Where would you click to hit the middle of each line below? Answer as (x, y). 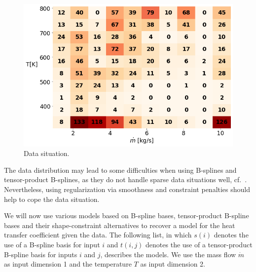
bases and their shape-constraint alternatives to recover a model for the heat (120, 225)
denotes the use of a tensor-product (199, 245)
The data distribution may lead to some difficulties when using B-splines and (120, 170)
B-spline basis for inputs (41, 254)
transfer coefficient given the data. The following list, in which (98, 235)
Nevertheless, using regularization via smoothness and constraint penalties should (127, 189)
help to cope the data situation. (52, 199)
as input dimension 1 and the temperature (68, 264)
